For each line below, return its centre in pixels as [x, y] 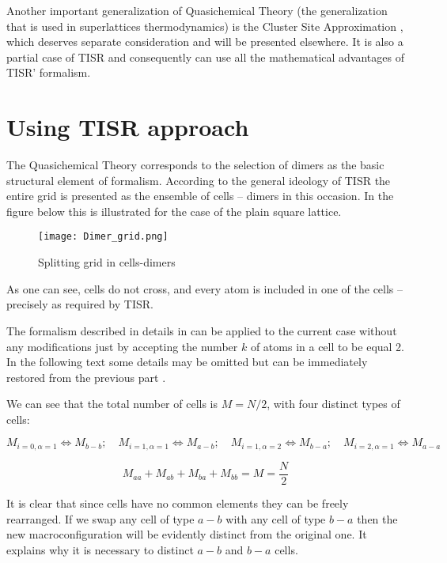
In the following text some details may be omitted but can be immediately [187, 362]
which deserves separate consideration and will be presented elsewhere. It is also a [205, 42]
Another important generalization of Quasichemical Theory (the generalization [197, 10]
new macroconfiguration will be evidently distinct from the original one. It [187, 534]
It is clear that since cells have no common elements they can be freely [178, 503]
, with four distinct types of [333, 404]
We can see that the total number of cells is [112, 404]
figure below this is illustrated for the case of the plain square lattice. [174, 211]
